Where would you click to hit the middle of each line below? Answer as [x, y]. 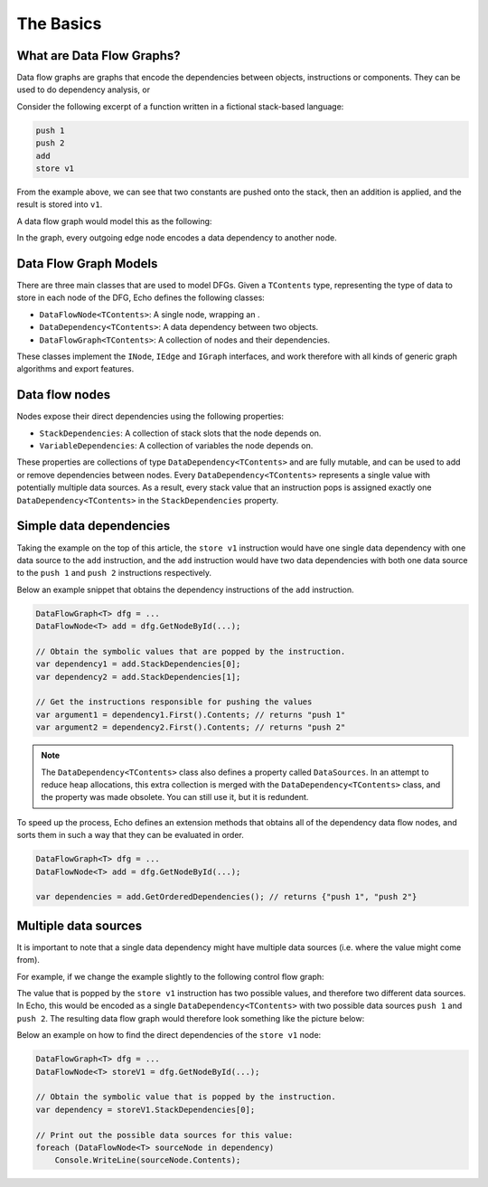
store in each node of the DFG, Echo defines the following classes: [141, 297]
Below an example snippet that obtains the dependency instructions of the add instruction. [185, 589]
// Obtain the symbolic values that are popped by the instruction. [191, 651]
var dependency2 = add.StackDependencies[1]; [138, 677]
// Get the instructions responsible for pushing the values [174, 702]
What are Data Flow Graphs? [99, 56]
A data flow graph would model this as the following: [114, 221]
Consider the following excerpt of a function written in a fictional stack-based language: [180, 106]
